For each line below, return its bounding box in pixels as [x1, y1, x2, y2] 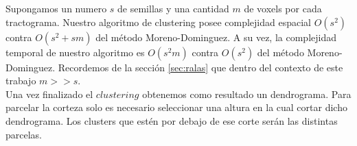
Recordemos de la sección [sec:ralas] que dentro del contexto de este [58, 60, 343, 74]
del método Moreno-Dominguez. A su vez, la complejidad [95, 29, 336, 44]
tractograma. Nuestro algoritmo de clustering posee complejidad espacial [5, 14, 311, 29]
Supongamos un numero [5, 1, 107, 15]
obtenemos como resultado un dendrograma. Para [142, 86, 352, 101]
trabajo [5, 73, 36, 88]
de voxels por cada [244, 1, 322, 15]
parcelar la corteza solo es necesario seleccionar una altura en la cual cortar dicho [5, 100, 347, 114]
